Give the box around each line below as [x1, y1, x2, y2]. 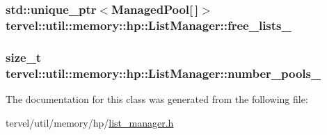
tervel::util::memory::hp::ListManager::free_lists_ [6, 16, 292, 33]
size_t [6, 48, 42, 65]
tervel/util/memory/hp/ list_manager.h [6, 115, 174, 129]
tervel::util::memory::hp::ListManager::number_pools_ [6, 64, 321, 81]
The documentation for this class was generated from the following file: [6, 91, 308, 106]
